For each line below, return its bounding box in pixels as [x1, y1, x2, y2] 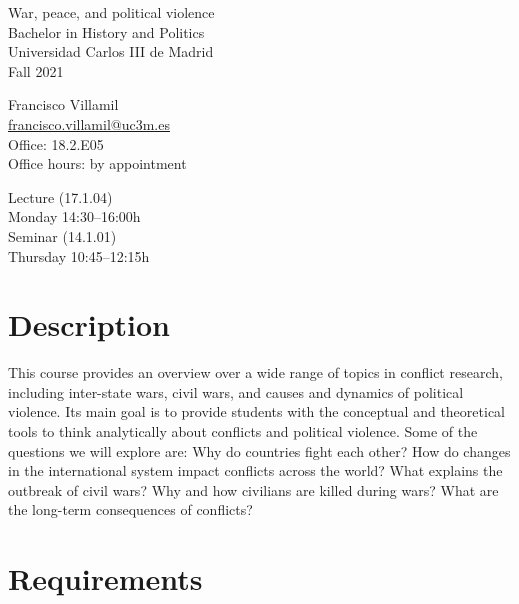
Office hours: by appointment [8, 153, 187, 174]
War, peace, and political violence [8, 2, 215, 22]
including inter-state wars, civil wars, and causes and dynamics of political [8, 381, 464, 402]
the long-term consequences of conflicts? [8, 499, 253, 520]
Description [8, 304, 171, 345]
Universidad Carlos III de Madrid [8, 41, 214, 62]
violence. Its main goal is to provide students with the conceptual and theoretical [8, 401, 505, 422]
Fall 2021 [8, 60, 64, 81]
